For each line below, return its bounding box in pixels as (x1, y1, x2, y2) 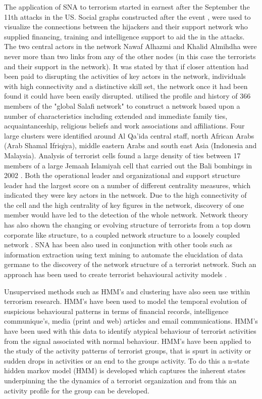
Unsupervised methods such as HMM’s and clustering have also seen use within (4, 286, 250, 296)
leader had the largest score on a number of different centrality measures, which (4, 180, 251, 190)
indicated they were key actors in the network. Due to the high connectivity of (4, 190, 247, 200)
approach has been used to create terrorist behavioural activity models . (4, 269, 227, 280)
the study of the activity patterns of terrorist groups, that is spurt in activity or (4, 345, 251, 356)
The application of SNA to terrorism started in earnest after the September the (4, 2, 250, 12)
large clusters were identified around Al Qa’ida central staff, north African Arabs (4, 130, 254, 141)
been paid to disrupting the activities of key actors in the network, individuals (4, 71, 246, 81)
